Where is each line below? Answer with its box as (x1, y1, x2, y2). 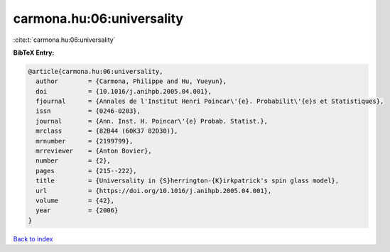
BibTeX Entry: (13, 48, 55, 57)
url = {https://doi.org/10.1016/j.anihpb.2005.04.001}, (36, 187, 272, 195)
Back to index (13, 234, 53, 243)
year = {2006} (36, 207, 119, 214)
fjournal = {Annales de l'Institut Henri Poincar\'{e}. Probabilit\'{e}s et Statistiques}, (36, 97, 384, 106)
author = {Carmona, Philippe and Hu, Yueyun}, (36, 77, 227, 85)
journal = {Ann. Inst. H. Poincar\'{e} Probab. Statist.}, (36, 117, 269, 125)
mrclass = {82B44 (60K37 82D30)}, (36, 127, 178, 135)
